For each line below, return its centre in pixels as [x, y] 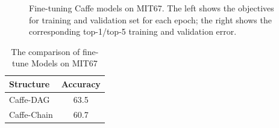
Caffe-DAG [30, 99]
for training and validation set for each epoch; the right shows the [150, 19]
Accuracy [81, 83]
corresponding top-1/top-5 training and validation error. [133, 31]
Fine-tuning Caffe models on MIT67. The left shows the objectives [152, 8]
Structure [30, 83]
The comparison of [45, 51]
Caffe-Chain [31, 114]
